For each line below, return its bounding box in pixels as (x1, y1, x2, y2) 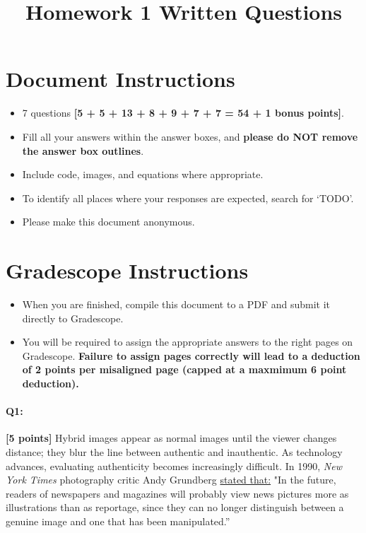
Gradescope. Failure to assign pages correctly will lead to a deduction (22, 348, 360, 363)
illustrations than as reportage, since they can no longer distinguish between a (6, 500, 344, 515)
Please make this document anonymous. (22, 214, 195, 229)
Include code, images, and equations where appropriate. (22, 167, 264, 182)
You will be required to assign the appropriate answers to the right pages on (22, 334, 353, 349)
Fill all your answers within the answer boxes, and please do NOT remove (22, 129, 358, 143)
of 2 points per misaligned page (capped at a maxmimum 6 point (22, 362, 347, 377)
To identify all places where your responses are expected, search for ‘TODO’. (22, 190, 354, 205)
